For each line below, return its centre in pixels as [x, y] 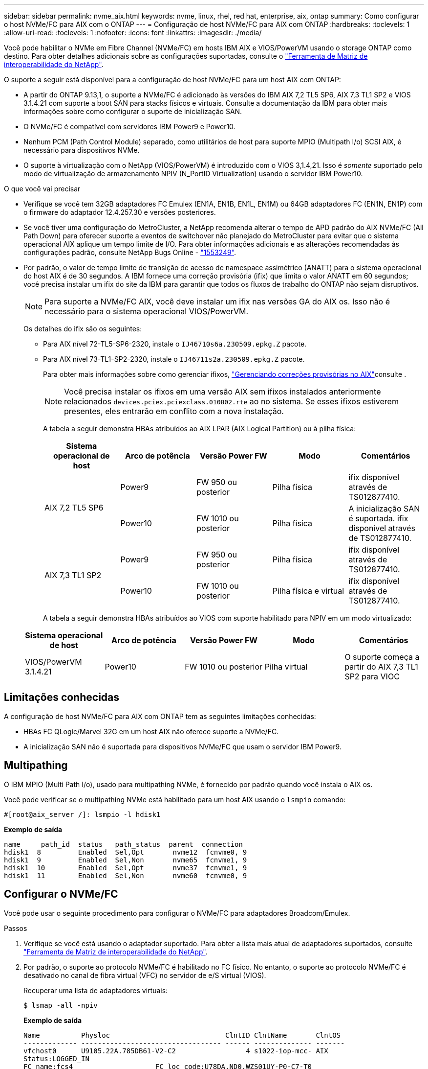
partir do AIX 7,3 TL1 [381, 667]
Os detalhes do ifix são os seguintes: [83, 329]
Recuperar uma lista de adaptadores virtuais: [96, 990]
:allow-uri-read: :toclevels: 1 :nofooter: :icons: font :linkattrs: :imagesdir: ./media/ [133, 33]
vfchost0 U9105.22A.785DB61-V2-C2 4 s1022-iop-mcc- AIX [176, 1051]
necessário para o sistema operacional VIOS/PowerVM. [146, 311]
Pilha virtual [286, 667]
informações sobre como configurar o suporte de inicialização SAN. [133, 111]
